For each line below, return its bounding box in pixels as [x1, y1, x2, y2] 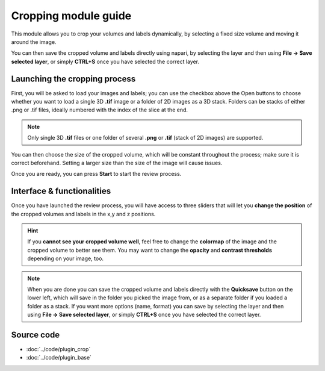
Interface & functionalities [11, 186, 111, 196]
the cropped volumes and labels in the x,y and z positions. [11, 210, 156, 217]
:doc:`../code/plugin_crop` [26, 346, 91, 353]
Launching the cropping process [11, 73, 136, 84]
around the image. [11, 38, 57, 45]
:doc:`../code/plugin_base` [26, 354, 91, 361]
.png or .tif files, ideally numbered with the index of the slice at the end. [11, 106, 188, 114]
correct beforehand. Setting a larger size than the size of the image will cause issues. [11, 159, 223, 166]
